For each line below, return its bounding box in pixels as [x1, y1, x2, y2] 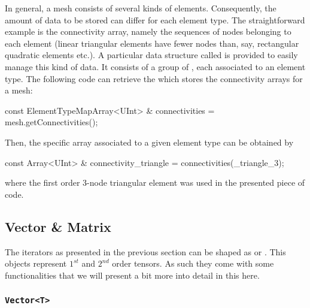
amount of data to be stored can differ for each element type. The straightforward [5, 13, 305, 26]
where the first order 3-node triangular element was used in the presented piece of [5, 176, 305, 189]
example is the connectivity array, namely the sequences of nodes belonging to [5, 25, 291, 38]
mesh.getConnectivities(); [5, 116, 98, 128]
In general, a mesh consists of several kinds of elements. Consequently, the [5, 2, 276, 14]
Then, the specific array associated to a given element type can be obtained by [5, 135, 294, 148]
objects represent [5, 257, 67, 270]
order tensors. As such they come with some [112, 257, 274, 270]
